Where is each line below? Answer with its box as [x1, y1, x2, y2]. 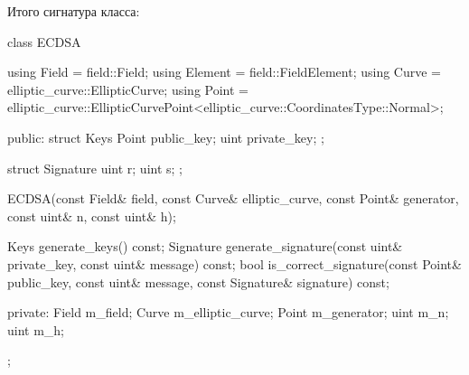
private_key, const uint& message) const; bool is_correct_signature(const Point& [7, 254, 462, 273]
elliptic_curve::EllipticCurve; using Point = [7, 80, 249, 98]
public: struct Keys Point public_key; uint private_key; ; [7, 127, 324, 146]
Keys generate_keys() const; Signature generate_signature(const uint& [7, 237, 403, 256]
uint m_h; [7, 320, 65, 339]
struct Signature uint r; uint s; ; [7, 158, 183, 177]
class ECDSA [7, 32, 81, 51]
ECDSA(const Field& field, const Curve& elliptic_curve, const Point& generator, [7, 189, 459, 208]
